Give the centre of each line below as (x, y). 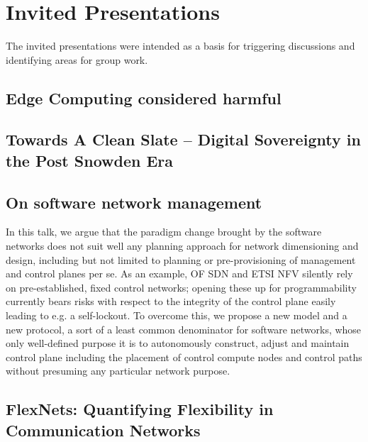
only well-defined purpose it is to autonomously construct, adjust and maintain (178, 343)
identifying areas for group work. (77, 59)
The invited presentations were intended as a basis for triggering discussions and (180, 46)
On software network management (134, 202)
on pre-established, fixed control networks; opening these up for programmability (181, 287)
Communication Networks (103, 430)
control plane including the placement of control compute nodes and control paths (184, 357)
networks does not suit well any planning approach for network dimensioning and (182, 246)
